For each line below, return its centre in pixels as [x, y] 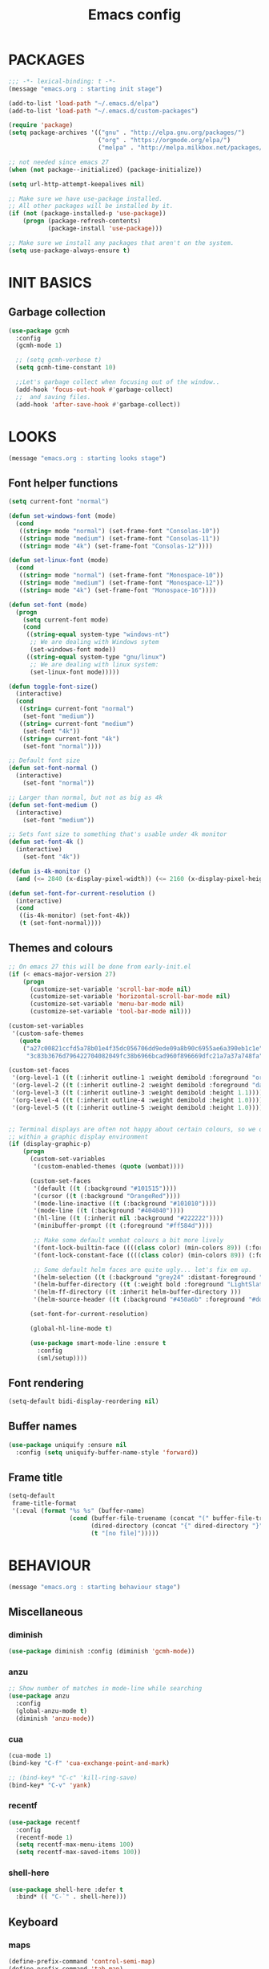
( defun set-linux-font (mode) [59, 561]
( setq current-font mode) [66, 620]
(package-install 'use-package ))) [105, 229]
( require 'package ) [41, 125]
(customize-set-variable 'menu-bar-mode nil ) [106, 1004]
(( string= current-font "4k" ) [69, 739]
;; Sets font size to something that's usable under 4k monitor [118, 834]
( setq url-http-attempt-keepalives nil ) [77, 184]
